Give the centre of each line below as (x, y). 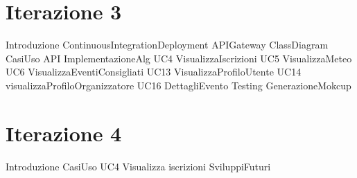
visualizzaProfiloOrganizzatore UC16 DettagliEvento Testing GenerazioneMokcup (178, 85)
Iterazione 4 (64, 133)
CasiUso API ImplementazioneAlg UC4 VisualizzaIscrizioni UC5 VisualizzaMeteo (179, 58)
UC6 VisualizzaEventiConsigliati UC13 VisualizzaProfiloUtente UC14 (154, 72)
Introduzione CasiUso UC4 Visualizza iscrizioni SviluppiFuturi (138, 166)
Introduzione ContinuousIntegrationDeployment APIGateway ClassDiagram (167, 45)
